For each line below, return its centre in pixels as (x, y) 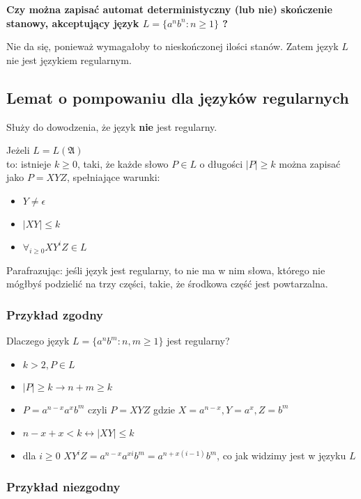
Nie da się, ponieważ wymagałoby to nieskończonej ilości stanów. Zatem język (172, 46)
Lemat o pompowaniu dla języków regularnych (178, 97)
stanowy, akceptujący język (73, 23)
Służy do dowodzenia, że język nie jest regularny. (112, 126)
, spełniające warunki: (113, 177)
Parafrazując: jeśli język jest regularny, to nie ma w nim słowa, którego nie (166, 270)
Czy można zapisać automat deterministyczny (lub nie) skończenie (169, 9)
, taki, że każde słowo (123, 163)
